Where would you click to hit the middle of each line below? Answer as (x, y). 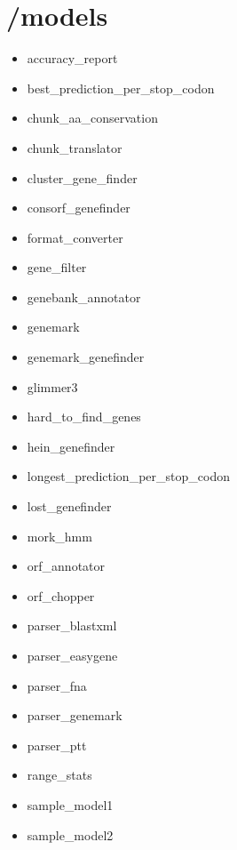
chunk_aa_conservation (92, 118)
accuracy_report (72, 58)
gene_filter (57, 267)
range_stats (59, 775)
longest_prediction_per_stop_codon (128, 476)
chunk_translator (75, 147)
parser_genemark (75, 715)
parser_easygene (72, 655)
